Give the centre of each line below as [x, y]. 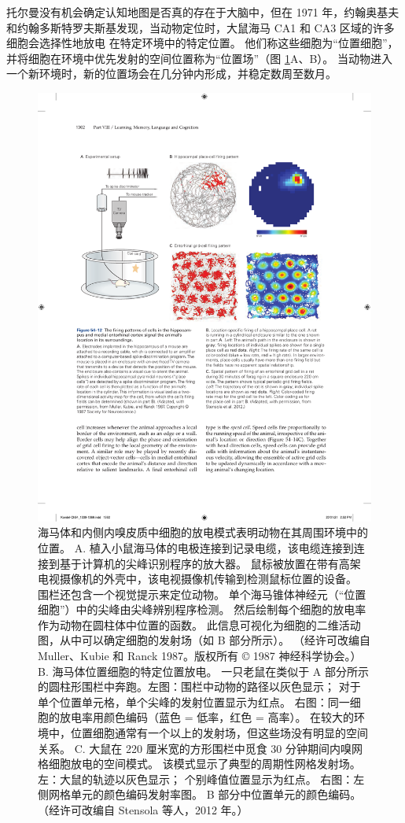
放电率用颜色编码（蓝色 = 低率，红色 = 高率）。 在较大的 [207, 717]
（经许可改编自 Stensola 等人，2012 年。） [143, 810]
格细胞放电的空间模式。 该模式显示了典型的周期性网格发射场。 [199, 764]
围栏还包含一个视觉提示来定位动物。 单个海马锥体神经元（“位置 [202, 594]
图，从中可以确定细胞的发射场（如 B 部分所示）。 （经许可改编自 [204, 640]
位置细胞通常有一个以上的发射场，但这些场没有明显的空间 [219, 733]
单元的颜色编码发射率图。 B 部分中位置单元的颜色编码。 [216, 794]
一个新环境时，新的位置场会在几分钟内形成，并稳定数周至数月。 [171, 74]
